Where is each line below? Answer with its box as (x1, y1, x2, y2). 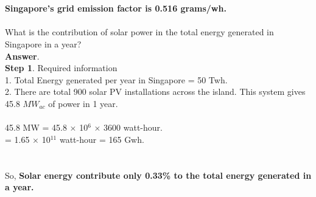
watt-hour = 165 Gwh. (59, 133, 144, 145)
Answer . (5, 49, 40, 62)
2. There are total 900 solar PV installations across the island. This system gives (5, 85, 306, 98)
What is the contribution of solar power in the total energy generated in (5, 26, 274, 38)
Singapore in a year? (5, 37, 82, 50)
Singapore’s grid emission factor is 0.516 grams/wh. (5, 2, 226, 15)
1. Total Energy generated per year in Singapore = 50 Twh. (5, 73, 228, 86)
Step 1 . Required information (5, 61, 118, 74)
